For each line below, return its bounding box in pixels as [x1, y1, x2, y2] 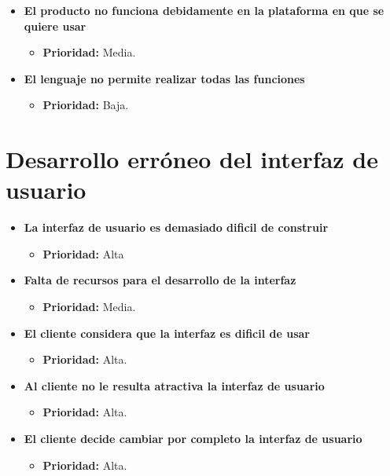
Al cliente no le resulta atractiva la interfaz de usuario [24, 377, 325, 394]
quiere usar [24, 17, 86, 34]
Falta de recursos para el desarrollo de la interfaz [24, 272, 296, 288]
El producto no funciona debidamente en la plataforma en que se [24, 2, 384, 18]
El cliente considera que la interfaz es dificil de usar [24, 324, 310, 341]
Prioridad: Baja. [42, 97, 129, 113]
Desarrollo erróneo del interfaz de [6, 143, 378, 175]
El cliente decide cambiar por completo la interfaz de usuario [24, 430, 362, 447]
